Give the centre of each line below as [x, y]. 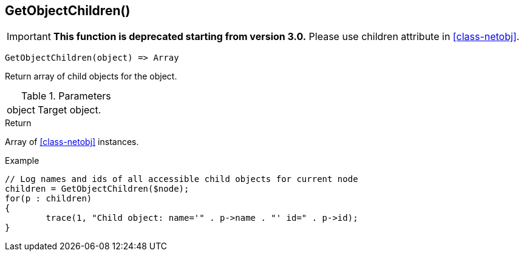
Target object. [69, 110]
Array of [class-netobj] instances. [72, 142]
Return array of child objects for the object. [91, 76]
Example [22, 161]
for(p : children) [49, 199]
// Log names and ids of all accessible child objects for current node [182, 179]
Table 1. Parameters [66, 96]
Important [29, 37]
